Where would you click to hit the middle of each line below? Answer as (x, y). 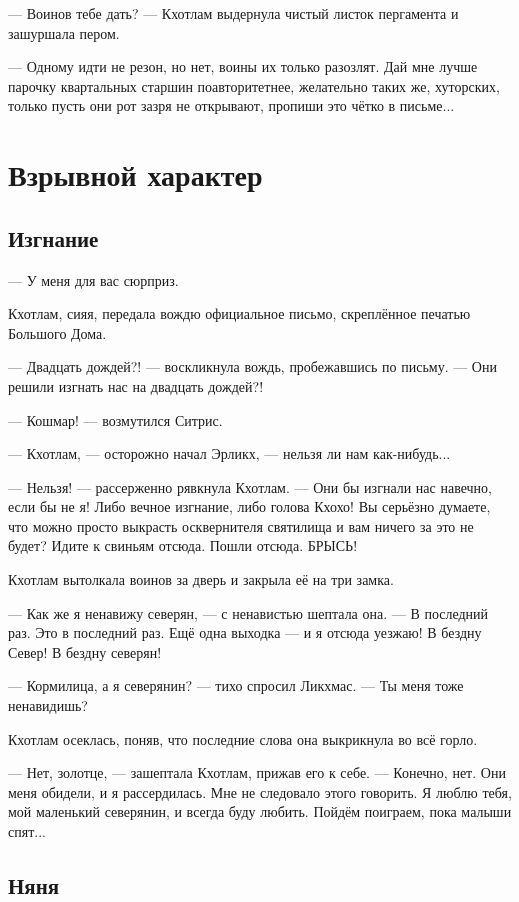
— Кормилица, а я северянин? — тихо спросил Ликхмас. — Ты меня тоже (236, 685)
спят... (27, 831)
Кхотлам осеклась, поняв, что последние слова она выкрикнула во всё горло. (243, 738)
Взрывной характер (135, 174)
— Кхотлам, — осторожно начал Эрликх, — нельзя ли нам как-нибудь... (229, 453)
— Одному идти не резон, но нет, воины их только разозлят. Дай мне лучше (243, 66)
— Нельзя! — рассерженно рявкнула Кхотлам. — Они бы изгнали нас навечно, (250, 486)
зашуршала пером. (64, 32)
